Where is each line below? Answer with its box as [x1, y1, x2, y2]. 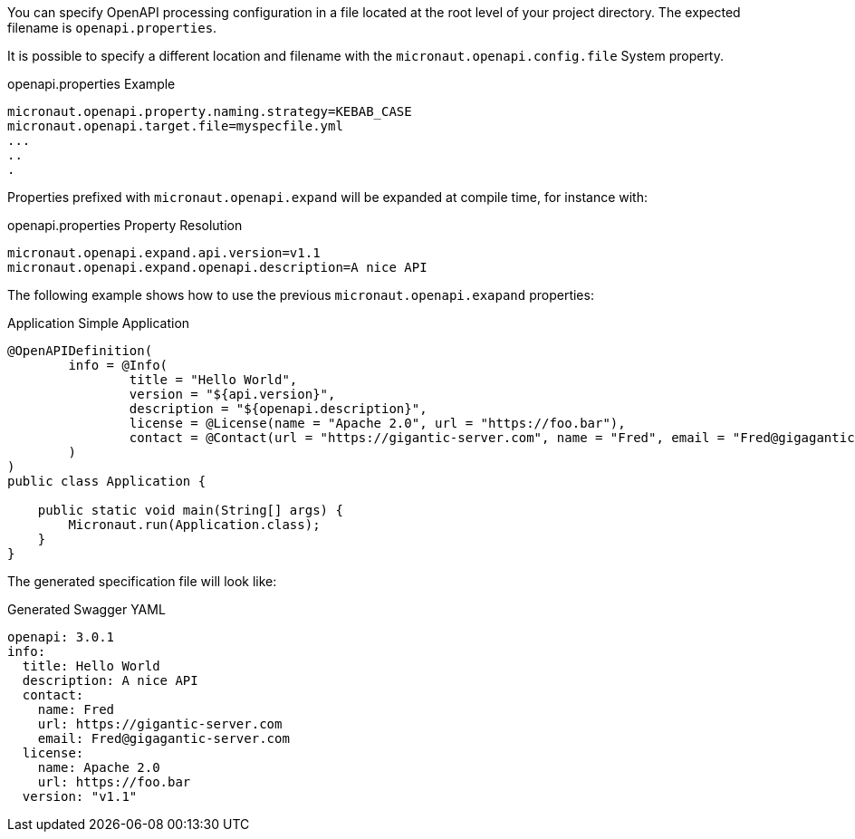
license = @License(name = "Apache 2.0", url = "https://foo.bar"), [129, 416, 626, 430]
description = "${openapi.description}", [129, 401, 427, 416]
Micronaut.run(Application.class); [68, 517, 321, 532]
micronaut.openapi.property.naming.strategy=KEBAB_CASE [7, 104, 412, 119]
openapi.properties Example [7, 76, 176, 92]
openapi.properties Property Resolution [7, 217, 243, 233]
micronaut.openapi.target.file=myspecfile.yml [7, 119, 343, 133]
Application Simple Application [7, 315, 190, 331]
